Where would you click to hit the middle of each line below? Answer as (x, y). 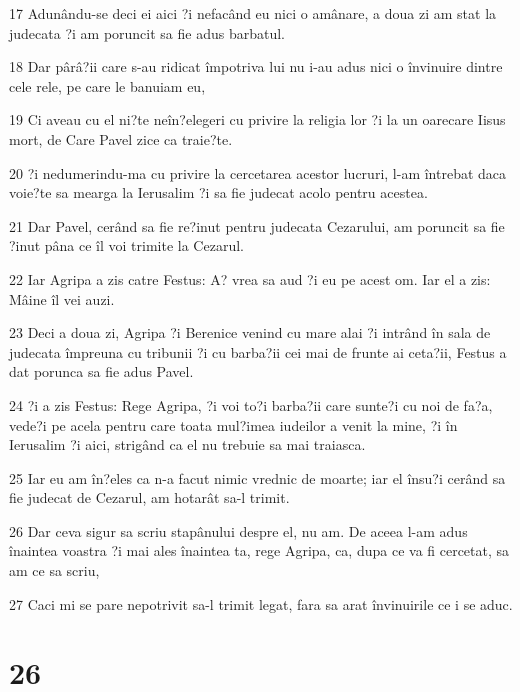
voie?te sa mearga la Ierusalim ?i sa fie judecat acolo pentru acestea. (218, 192)
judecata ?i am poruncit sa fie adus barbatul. (147, 32)
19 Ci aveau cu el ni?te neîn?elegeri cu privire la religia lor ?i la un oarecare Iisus (257, 119)
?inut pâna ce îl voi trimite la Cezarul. (126, 245)
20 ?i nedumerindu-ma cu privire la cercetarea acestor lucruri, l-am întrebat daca (258, 172)
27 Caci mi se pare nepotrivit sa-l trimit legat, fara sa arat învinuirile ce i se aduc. (261, 603)
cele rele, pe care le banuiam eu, (107, 85)
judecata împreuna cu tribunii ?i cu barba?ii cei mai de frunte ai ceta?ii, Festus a (258, 351)
